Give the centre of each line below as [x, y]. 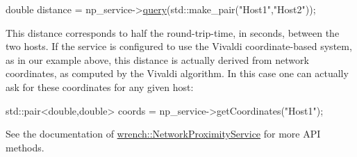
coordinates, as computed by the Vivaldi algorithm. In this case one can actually [177, 73]
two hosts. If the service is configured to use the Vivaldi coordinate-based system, [179, 46]
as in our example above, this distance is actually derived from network [157, 59]
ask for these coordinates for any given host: [100, 86]
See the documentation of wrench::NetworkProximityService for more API [163, 134]
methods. [25, 147]
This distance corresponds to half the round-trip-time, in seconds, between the [173, 32]
